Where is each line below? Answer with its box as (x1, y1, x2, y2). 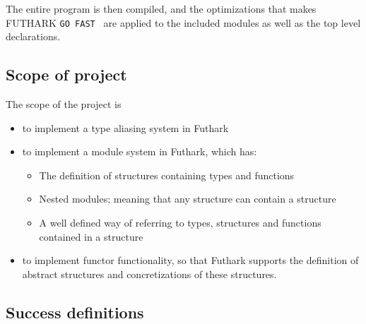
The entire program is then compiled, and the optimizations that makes (6, 1, 317, 16)
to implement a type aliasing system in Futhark (22, 120, 229, 135)
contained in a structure (39, 229, 143, 244)
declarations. (6, 29, 61, 44)
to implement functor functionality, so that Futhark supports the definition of (22, 253, 359, 268)
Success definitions (6, 301, 144, 323)
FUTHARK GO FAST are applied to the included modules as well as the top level (6, 15, 361, 30)
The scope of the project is (6, 97, 122, 112)
